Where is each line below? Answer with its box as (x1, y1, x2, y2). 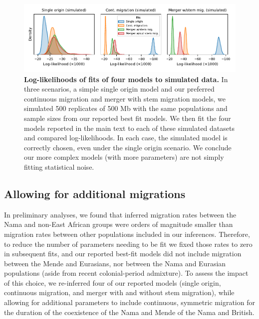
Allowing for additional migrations (4, 186, 186, 201)
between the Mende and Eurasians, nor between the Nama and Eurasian (4, 258, 226, 268)
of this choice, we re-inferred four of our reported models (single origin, (4, 277, 221, 288)
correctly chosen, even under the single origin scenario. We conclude (24, 142, 232, 152)
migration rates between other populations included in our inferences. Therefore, (4, 228, 250, 239)
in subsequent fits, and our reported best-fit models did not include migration (4, 248, 242, 259)
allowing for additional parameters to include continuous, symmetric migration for (4, 297, 255, 308)
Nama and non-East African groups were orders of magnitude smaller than (4, 219, 233, 229)
